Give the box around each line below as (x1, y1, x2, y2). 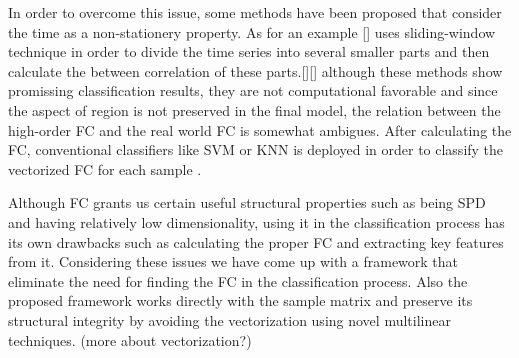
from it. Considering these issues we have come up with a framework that (8, 251, 459, 272)
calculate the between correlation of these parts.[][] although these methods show (8, 60, 503, 81)
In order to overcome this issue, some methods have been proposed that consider (8, 2, 502, 22)
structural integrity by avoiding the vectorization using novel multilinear (8, 309, 451, 330)
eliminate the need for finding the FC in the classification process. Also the (8, 270, 468, 291)
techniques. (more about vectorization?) (8, 329, 252, 350)
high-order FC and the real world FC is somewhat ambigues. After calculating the (8, 119, 512, 140)
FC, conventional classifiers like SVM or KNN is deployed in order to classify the (8, 139, 504, 160)
